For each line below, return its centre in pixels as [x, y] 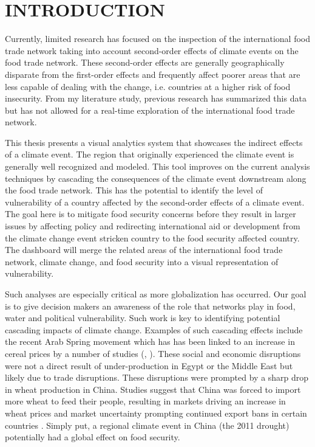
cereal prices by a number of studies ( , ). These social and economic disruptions [153, 353]
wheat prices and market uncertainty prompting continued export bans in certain [156, 413]
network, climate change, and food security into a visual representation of [142, 261]
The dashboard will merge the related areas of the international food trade [144, 250]
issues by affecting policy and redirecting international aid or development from [153, 226]
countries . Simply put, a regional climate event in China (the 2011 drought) [147, 425]
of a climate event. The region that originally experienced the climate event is [150, 154]
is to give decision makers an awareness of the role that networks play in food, [150, 306]
